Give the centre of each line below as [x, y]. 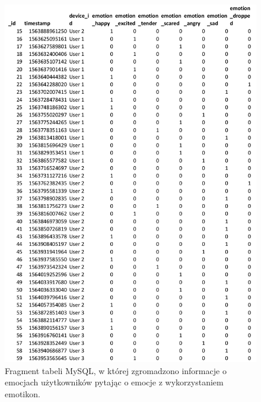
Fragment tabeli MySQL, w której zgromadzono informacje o [116, 370]
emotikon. [23, 393]
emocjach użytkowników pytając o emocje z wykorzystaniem [114, 382]
